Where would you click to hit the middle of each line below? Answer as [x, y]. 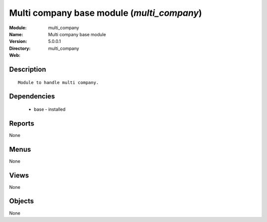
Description [28, 69]
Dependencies [32, 96]
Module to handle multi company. [58, 82]
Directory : [20, 48]
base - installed [50, 109]
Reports [22, 123]
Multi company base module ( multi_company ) [106, 13]
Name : [16, 34]
